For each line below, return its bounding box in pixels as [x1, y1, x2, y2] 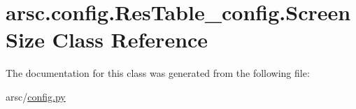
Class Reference [52, 25, 208, 54]
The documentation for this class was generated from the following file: [6, 66, 310, 80]
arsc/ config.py [6, 89, 66, 103]
